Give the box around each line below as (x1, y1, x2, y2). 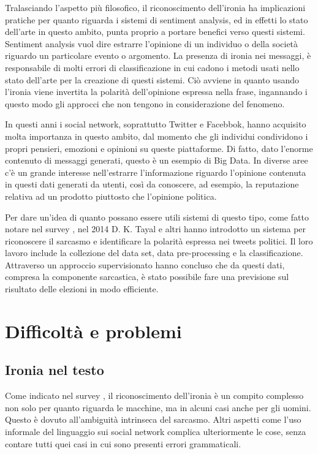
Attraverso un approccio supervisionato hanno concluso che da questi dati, (5, 258, 285, 271)
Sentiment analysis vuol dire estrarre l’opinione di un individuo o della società (5, 37, 298, 50)
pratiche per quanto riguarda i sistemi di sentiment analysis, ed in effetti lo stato (5, 13, 308, 26)
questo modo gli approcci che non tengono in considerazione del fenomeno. (5, 97, 285, 110)
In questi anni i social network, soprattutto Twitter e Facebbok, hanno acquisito (5, 118, 306, 131)
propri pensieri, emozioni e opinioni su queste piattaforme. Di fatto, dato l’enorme (5, 142, 313, 154)
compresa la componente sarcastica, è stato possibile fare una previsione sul (5, 270, 289, 283)
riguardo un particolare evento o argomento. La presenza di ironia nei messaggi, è (5, 49, 311, 62)
